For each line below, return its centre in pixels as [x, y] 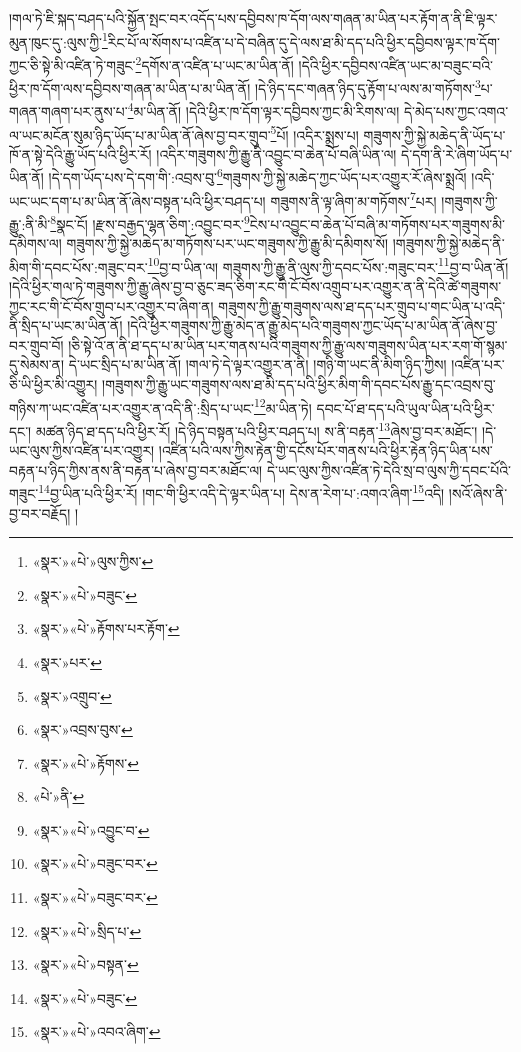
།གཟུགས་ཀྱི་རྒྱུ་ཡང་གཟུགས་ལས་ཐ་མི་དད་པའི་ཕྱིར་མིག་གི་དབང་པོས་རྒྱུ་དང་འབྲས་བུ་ [299, 384]
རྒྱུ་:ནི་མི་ [30, 223]
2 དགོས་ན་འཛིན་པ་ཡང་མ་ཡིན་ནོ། [214, 63]
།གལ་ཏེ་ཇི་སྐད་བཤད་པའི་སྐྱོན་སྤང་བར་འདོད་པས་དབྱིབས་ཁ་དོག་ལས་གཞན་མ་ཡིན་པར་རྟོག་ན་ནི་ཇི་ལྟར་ [253, 18]
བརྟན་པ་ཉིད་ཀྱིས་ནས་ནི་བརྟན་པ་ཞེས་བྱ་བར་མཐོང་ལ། [136, 469]
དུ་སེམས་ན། [37, 364]
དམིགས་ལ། [35, 243]
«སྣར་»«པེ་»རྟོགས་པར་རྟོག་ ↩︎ [106, 628]
